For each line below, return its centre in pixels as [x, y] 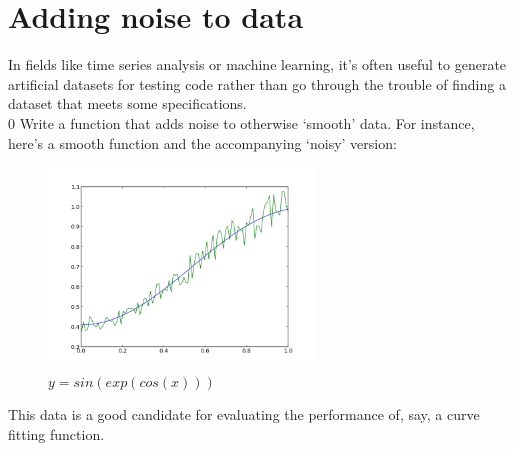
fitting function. [56, 433]
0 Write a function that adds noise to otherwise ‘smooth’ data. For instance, [241, 122]
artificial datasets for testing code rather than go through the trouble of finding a [257, 83]
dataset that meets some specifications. [127, 103]
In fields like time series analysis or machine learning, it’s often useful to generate [257, 64]
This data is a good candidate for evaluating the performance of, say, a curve [244, 414]
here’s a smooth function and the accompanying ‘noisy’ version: [202, 142]
